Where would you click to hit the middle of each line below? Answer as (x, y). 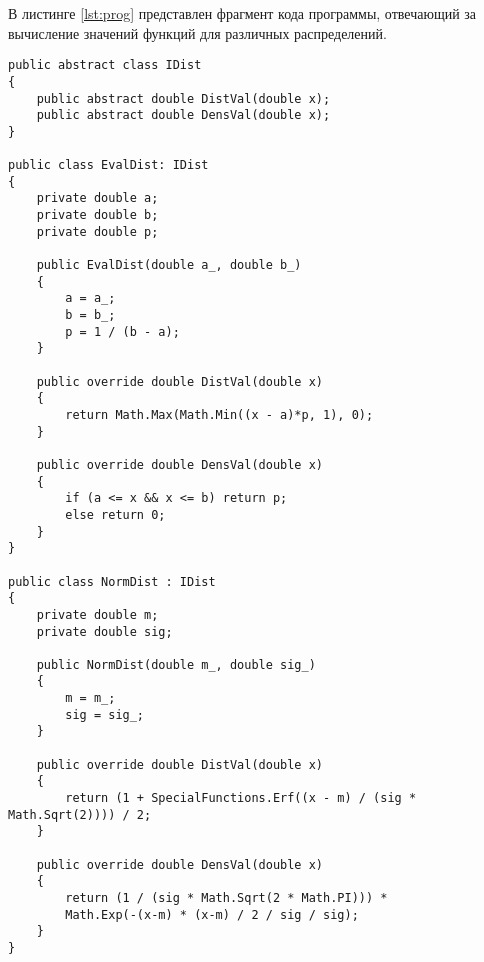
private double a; (97, 198)
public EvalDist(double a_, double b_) (169, 265)
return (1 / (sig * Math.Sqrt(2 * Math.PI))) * (226, 898)
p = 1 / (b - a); (122, 331)
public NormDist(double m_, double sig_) (176, 664)
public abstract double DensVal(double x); (183, 115)
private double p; (97, 231)
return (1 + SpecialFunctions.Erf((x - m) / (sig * (241, 798)
